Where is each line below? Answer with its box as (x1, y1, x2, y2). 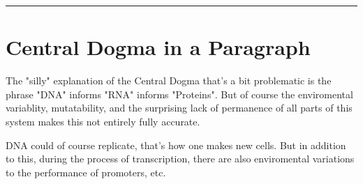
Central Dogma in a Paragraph (6, 33, 311, 61)
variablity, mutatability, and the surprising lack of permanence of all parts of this (6, 100, 353, 115)
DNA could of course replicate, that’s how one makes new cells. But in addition (6, 137, 346, 152)
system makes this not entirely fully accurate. (6, 114, 200, 128)
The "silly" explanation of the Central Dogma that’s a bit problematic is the (6, 73, 332, 88)
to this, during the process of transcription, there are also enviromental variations (6, 151, 355, 166)
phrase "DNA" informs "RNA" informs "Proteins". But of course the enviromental (6, 86, 353, 101)
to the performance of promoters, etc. (6, 164, 166, 179)
